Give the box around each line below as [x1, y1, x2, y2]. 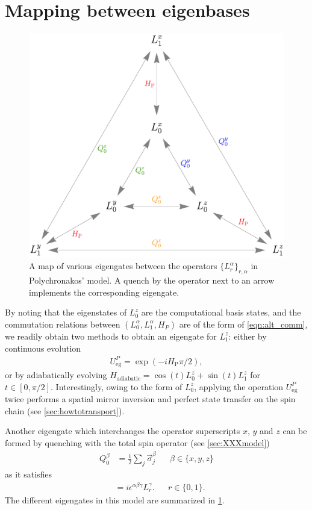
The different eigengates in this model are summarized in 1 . [5, 493, 225, 506]
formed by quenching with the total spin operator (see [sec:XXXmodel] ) [5, 436, 270, 449]
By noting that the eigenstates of [5, 306, 127, 319]
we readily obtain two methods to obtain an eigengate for [5, 329, 217, 342]
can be [282, 424, 307, 437]
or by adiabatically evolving [5, 369, 107, 381]
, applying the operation [194, 380, 284, 393]
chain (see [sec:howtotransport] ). [5, 404, 125, 417]
